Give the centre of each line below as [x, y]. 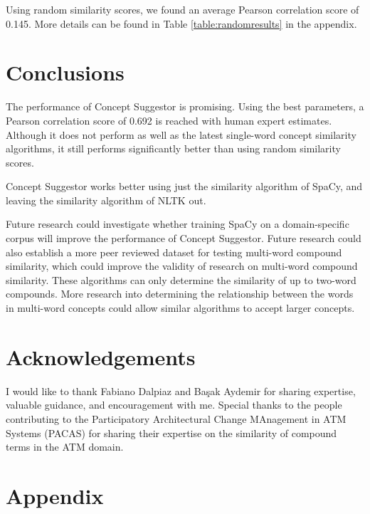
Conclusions [65, 72]
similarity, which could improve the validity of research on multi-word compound [182, 266]
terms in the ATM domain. [65, 447]
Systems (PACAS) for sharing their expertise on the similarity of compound [171, 432]
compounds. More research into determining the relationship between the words [180, 294]
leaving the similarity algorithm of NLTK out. [106, 200]
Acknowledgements [101, 356]
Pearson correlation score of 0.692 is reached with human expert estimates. [169, 120]
